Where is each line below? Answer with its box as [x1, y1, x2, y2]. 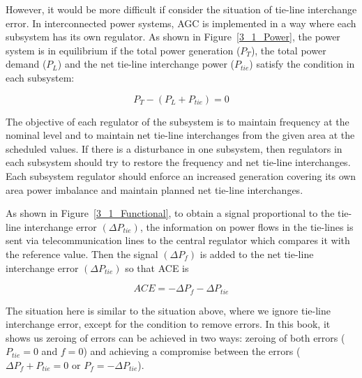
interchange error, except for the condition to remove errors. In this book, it [6, 317, 331, 331]
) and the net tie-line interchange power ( [57, 56, 235, 71]
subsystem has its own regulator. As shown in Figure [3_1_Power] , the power [6, 29, 340, 44]
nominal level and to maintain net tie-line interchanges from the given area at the [6, 128, 355, 142]
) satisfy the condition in [249, 56, 355, 71]
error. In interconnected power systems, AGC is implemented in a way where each [6, 15, 356, 30]
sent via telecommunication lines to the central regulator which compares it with [6, 233, 350, 248]
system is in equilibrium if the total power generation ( [6, 43, 241, 57]
